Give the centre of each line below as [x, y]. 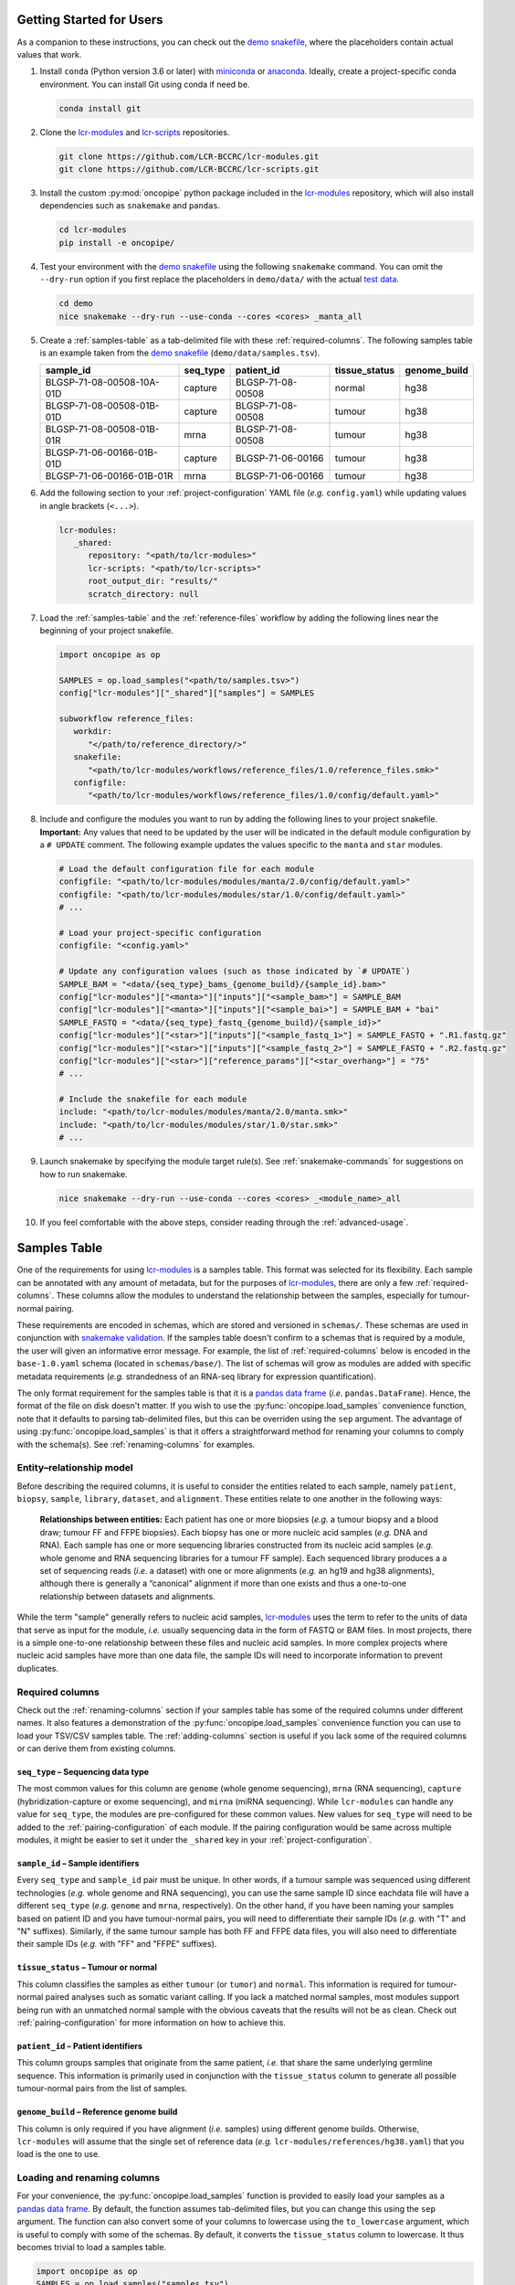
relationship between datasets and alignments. [127, 1596]
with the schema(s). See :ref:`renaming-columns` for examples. [136, 1444]
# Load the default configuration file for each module [187, 869]
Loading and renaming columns [88, 2178]
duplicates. [38, 1668]
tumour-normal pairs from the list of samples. [102, 2088]
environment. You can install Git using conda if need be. [145, 84]
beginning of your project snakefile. [106, 630]
